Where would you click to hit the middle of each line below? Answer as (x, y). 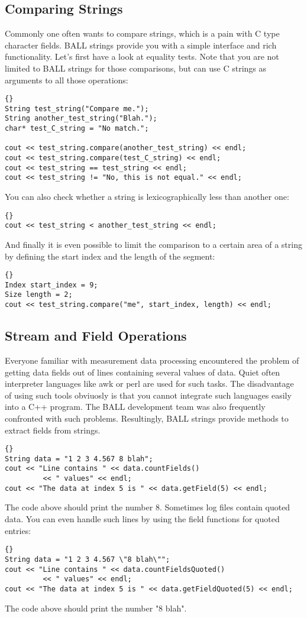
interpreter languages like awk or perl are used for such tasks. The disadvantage (149, 384)
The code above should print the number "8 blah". (96, 608)
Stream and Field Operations (96, 336)
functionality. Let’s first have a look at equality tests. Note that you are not (142, 56)
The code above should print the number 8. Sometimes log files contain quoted (148, 507)
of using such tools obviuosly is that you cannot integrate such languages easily (148, 395)
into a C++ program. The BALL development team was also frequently (135, 407)
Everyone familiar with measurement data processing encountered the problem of (152, 360)
